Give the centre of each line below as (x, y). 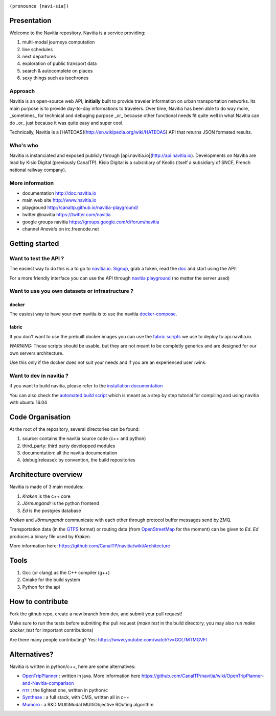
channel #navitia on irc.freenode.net (61, 229)
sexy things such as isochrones (55, 78)
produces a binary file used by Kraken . (50, 536)
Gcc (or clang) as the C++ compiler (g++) (66, 572)
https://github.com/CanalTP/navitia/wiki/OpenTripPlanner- (203, 676)
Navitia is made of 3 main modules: (47, 487)
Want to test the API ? (37, 258)
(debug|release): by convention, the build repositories (79, 460)
